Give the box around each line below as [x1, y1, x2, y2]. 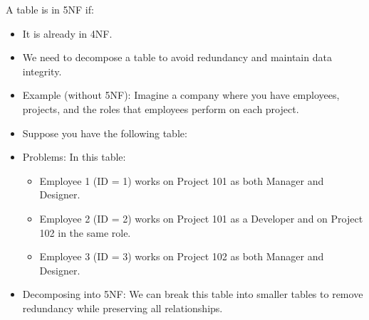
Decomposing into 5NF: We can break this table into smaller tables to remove [22, 287, 363, 302]
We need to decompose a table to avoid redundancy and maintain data [22, 50, 332, 65]
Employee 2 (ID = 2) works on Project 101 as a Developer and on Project [39, 210, 363, 225]
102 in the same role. [39, 225, 131, 240]
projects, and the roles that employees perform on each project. [22, 101, 299, 116]
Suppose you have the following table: [22, 125, 187, 140]
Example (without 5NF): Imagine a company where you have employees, [22, 87, 340, 102]
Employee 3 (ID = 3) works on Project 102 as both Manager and [39, 249, 324, 264]
